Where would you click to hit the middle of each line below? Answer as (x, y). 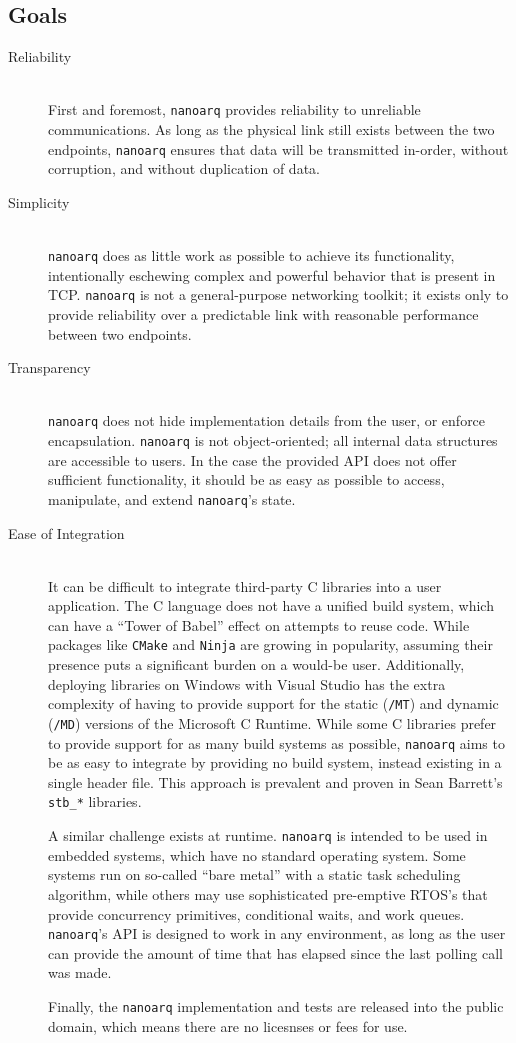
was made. (80, 972)
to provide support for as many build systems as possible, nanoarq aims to (276, 742)
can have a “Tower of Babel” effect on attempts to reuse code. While (259, 624)
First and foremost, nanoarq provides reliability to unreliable (234, 109)
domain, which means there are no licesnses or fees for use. (228, 1025)
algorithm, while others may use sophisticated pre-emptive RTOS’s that (268, 893)
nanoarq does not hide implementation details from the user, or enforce (267, 420)
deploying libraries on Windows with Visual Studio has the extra (247, 683)
